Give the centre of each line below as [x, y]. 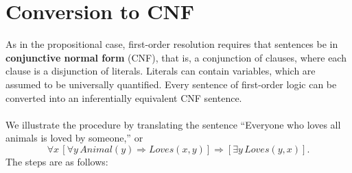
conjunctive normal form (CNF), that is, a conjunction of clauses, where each [176, 57]
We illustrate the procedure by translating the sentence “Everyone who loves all [173, 124]
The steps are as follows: [57, 161]
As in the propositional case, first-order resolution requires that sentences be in [172, 44]
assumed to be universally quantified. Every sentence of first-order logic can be [171, 84]
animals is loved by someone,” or [74, 138]
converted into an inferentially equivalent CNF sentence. [124, 97]
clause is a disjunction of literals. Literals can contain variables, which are [161, 71]
